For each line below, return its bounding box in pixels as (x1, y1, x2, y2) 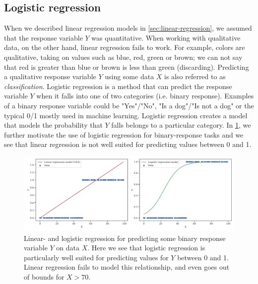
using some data (105, 71, 154, 82)
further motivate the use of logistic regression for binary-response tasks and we (4, 129, 244, 140)
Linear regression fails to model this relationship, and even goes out (24, 262, 230, 272)
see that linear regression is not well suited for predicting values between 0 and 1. (4, 139, 252, 149)
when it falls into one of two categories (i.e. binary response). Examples (36, 91, 254, 101)
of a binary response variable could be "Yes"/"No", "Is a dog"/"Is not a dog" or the (4, 100, 254, 110)
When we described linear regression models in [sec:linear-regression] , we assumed (4, 23, 252, 33)
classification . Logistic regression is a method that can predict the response (4, 81, 232, 91)
